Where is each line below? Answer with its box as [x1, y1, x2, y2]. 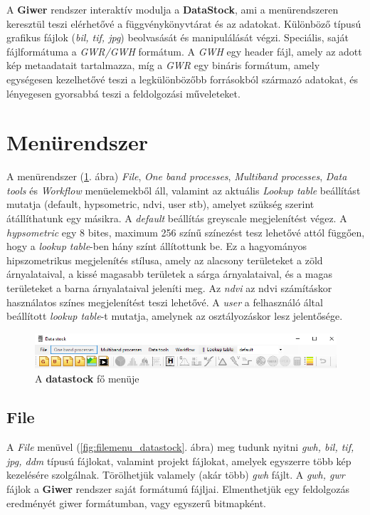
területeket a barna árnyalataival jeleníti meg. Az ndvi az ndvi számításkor [6, 281, 332, 296]
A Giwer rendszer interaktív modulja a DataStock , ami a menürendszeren [6, 2, 339, 16]
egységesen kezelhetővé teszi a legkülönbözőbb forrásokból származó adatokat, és [6, 71, 359, 86]
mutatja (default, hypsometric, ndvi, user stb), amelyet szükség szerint [6, 197, 314, 212]
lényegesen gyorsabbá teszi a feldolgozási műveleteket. [6, 85, 240, 100]
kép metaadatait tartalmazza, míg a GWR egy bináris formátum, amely [6, 58, 320, 73]
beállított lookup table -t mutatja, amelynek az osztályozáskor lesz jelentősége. [6, 308, 343, 323]
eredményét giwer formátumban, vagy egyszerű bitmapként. [6, 495, 266, 510]
